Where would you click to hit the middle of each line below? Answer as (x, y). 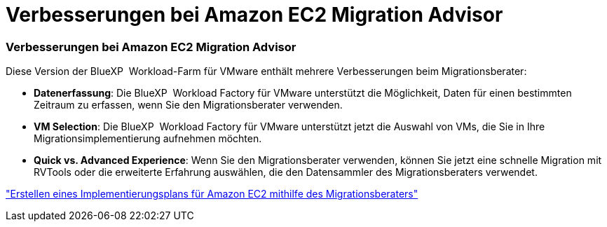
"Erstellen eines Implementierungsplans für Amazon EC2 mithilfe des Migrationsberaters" (212, 194)
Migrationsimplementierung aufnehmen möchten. (148, 139)
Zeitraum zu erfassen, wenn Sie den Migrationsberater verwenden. (188, 105)
